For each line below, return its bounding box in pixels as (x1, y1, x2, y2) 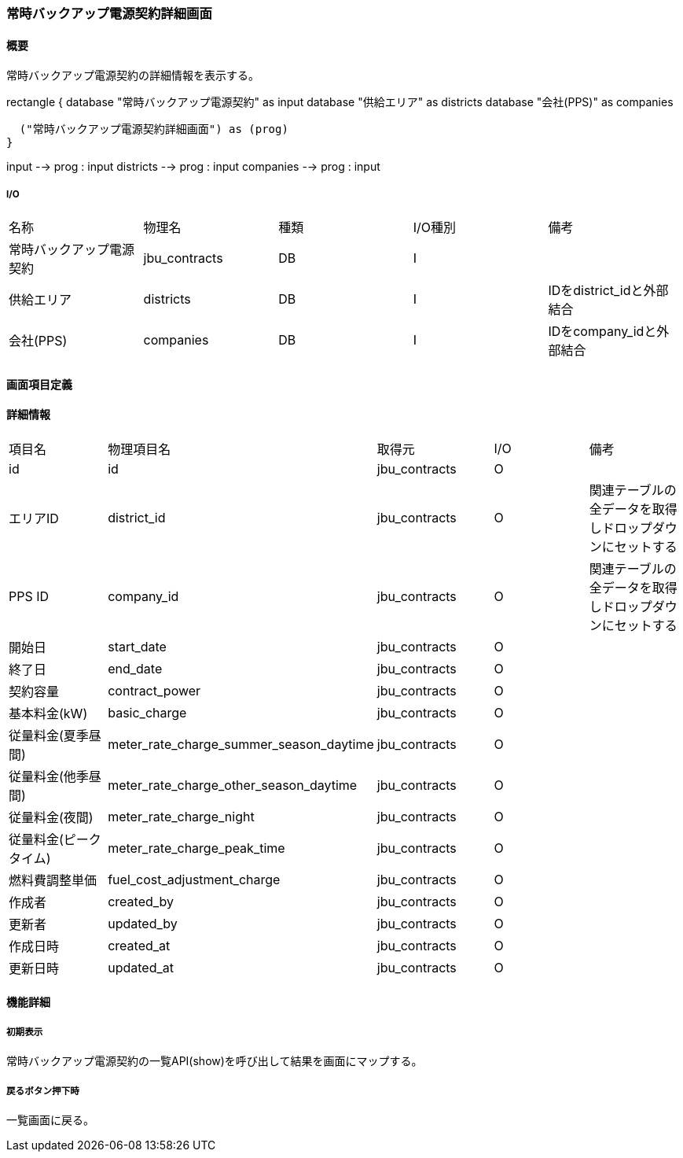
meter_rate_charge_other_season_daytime (108, 776, 358, 793)
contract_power (108, 682, 201, 699)
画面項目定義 (6, 377, 72, 391)
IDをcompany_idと (548, 323, 657, 339)
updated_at (108, 959, 174, 975)
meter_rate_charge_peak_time (108, 839, 285, 856)
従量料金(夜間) (9, 809, 94, 825)
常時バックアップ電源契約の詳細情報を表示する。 (6, 68, 259, 83)
